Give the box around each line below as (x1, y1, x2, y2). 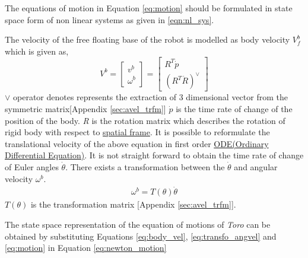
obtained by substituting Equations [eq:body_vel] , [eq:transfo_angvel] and (5, 230, 277, 242)
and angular (234, 161, 278, 173)
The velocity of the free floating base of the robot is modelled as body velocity (5, 33, 290, 46)
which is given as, (5, 44, 69, 57)
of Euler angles (5, 161, 59, 173)
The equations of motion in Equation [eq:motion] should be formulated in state (5, 2, 293, 14)
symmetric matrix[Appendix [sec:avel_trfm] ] (5, 103, 166, 115)
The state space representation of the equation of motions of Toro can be (5, 218, 271, 231)
